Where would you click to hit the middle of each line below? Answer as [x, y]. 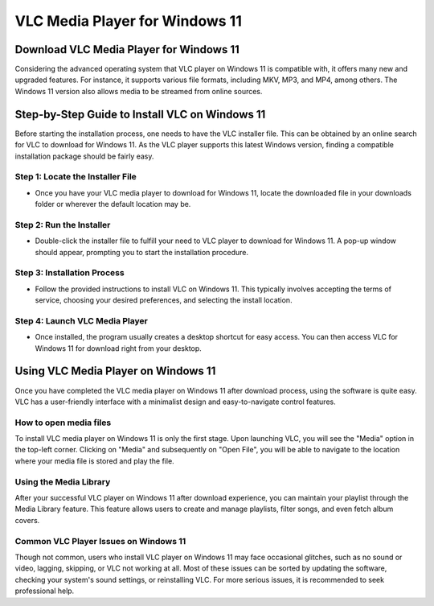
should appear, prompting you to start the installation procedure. [142, 252]
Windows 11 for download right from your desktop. [119, 348]
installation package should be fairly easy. [84, 156]
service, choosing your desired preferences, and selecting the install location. [164, 300]
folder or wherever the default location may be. [113, 204]
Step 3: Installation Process [70, 273]
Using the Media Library [63, 481]
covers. [27, 520]
